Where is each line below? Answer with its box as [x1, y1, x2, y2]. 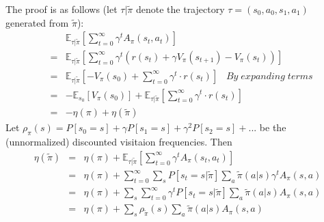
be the [259, 120, 286, 135]
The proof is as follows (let [5, 2, 118, 16]
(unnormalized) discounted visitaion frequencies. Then [5, 135, 232, 149]
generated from [5, 15, 69, 29]
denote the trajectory [135, 2, 225, 16]
